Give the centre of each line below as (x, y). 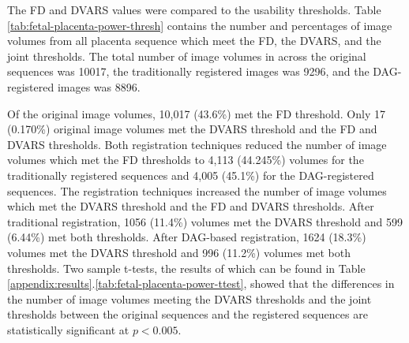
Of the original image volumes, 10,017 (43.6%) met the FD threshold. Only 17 (196, 113)
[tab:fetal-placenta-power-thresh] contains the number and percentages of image (200, 25)
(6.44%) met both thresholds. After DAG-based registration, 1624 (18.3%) (187, 237)
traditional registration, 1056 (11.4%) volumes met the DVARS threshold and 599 (205, 221)
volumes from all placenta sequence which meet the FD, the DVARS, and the (194, 41)
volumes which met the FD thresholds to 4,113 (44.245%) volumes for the (186, 160)
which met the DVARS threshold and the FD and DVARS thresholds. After (191, 206)
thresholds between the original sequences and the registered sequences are (188, 314)
